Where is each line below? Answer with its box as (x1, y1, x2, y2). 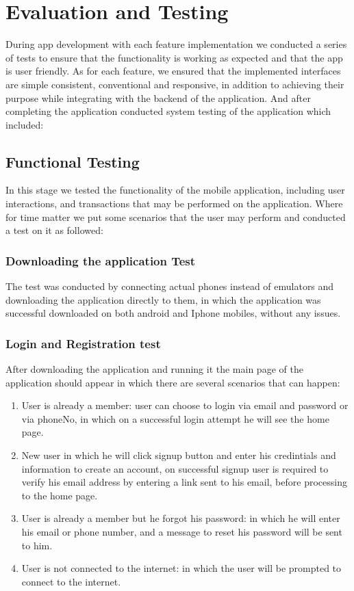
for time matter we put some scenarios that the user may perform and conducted (5, 209, 346, 224)
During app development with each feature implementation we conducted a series (5, 37, 347, 51)
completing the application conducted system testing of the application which (5, 104, 331, 118)
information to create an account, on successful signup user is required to (21, 461, 329, 475)
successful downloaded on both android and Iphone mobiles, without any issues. (5, 306, 341, 320)
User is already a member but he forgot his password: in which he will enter (21, 511, 340, 525)
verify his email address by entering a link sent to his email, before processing (21, 475, 347, 489)
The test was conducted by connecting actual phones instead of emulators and (5, 279, 334, 293)
